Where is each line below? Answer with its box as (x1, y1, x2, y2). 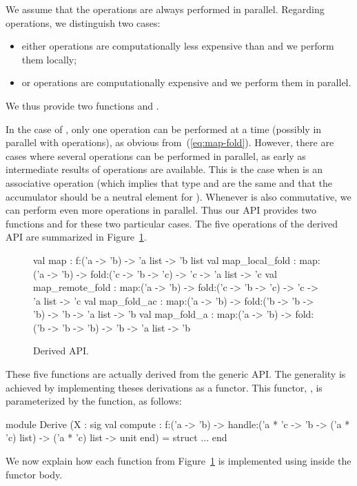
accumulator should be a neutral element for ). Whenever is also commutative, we (6, 189, 351, 203)
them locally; (21, 52, 77, 66)
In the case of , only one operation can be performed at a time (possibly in (6, 121, 322, 136)
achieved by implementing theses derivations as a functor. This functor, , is (6, 380, 323, 394)
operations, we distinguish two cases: (6, 15, 161, 30)
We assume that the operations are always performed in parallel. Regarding (6, 2, 325, 16)
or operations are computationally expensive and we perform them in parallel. (21, 75, 351, 90)
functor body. (6, 467, 63, 481)
